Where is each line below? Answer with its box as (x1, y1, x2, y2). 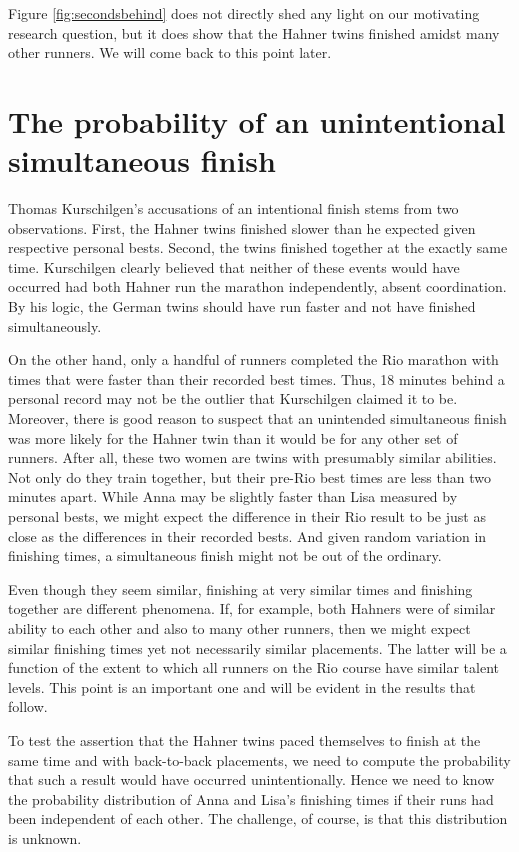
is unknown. (8, 827, 82, 848)
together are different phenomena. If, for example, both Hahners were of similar (8, 598, 496, 619)
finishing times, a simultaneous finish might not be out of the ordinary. (8, 545, 442, 566)
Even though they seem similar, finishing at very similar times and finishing (8, 578, 473, 599)
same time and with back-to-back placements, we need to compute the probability (8, 749, 511, 770)
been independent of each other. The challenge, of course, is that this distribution (8, 808, 508, 829)
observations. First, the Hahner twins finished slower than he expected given (8, 217, 476, 238)
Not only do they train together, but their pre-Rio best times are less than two (8, 466, 491, 487)
